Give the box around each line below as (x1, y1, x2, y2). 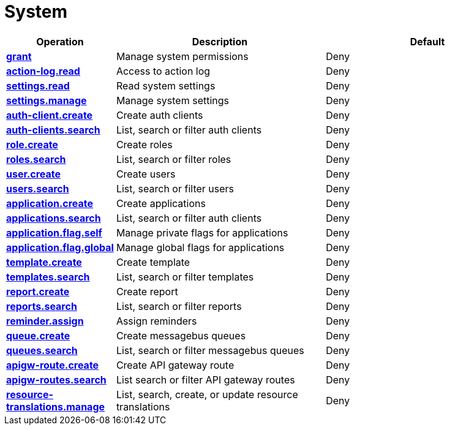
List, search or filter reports (116, 300, 242, 312)
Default (410, 35, 445, 48)
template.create (6, 255, 82, 268)
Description (192, 35, 248, 48)
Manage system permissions (116, 50, 249, 62)
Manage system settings (116, 94, 230, 107)
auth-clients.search (6, 123, 100, 136)
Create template (116, 255, 190, 268)
